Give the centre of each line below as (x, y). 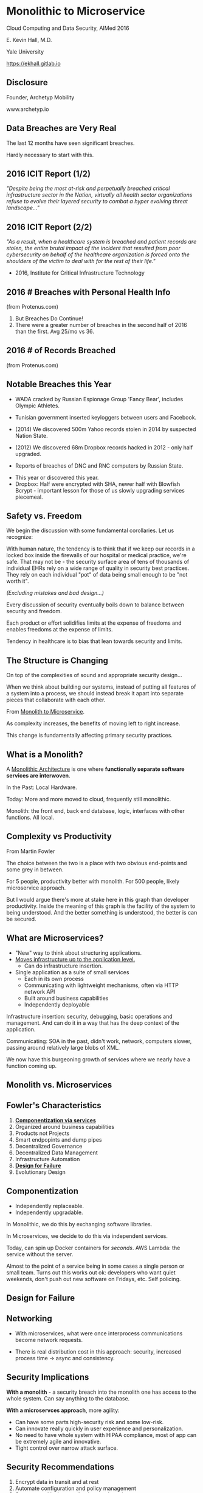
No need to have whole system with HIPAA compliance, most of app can (106, 1435)
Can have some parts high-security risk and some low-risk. (89, 1422)
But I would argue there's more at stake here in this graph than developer (98, 899)
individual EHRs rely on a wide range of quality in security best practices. (98, 568)
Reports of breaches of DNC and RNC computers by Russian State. (99, 465)
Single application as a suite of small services (72, 972)
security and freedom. (34, 611)
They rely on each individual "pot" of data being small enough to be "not (97, 575)
